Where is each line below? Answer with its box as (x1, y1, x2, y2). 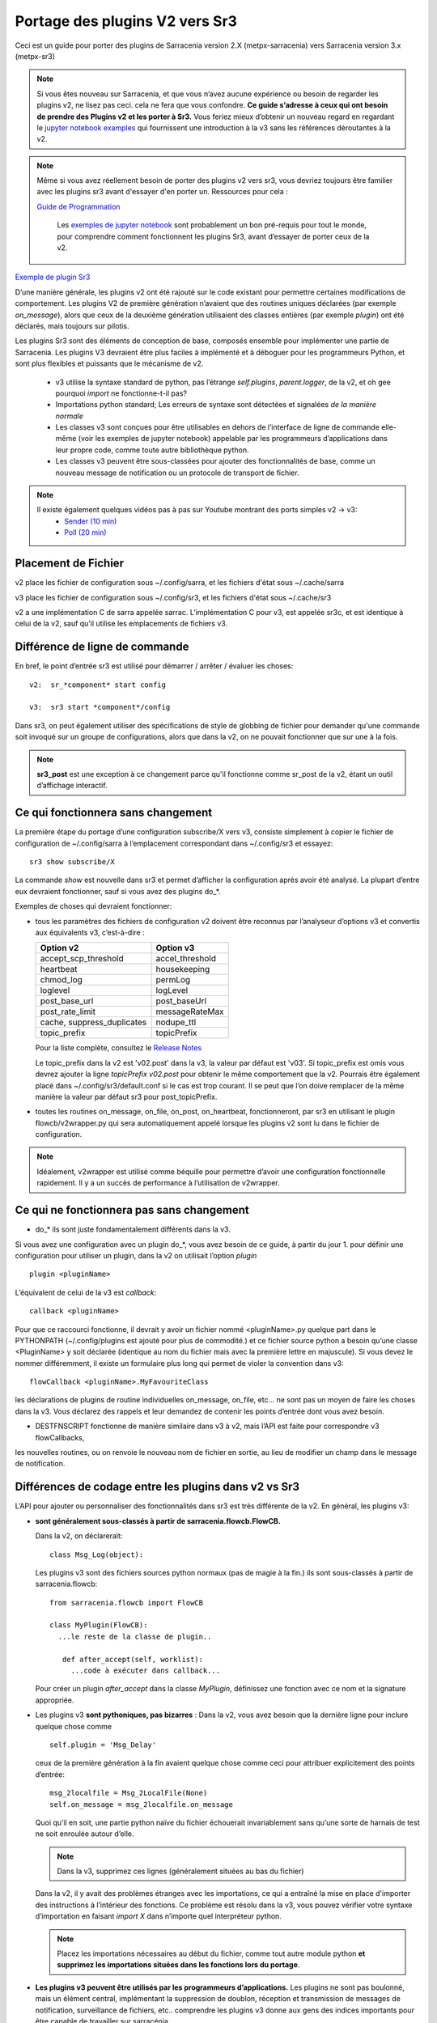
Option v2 (40, 943, 79, 954)
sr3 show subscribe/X (29, 858, 115, 867)
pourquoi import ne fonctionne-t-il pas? (55, 388, 188, 398)
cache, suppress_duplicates (40, 1016, 147, 1028)
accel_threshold (155, 953, 216, 965)
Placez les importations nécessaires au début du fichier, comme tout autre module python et (57, 1949, 366, 1958)
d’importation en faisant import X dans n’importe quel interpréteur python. (35, 1911, 282, 1921)
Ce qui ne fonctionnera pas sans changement (15, 1203, 250, 1217)
